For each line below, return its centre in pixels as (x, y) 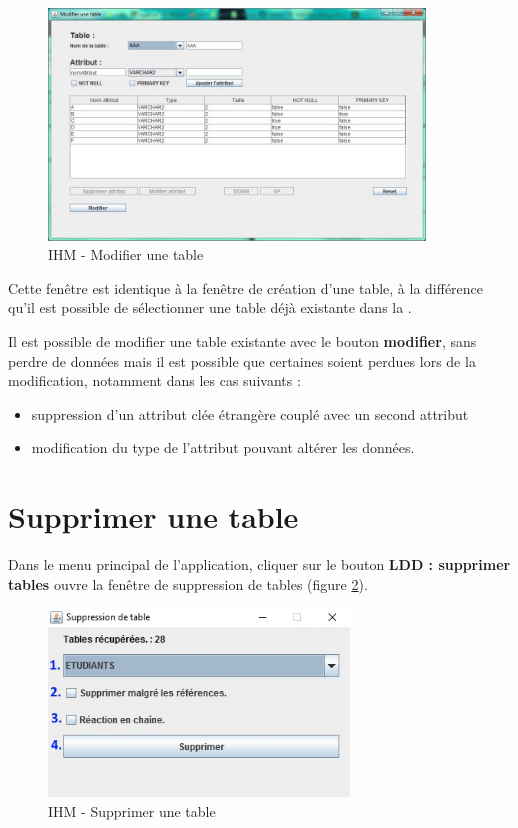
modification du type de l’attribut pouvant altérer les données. (223, 447)
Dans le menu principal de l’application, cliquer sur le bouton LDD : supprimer (259, 564)
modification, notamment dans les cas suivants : (154, 380)
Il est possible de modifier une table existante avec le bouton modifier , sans (242, 340)
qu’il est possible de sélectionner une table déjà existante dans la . (210, 307)
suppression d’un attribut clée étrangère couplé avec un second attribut (250, 413)
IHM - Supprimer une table (132, 810)
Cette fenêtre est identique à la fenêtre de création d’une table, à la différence (246, 287)
